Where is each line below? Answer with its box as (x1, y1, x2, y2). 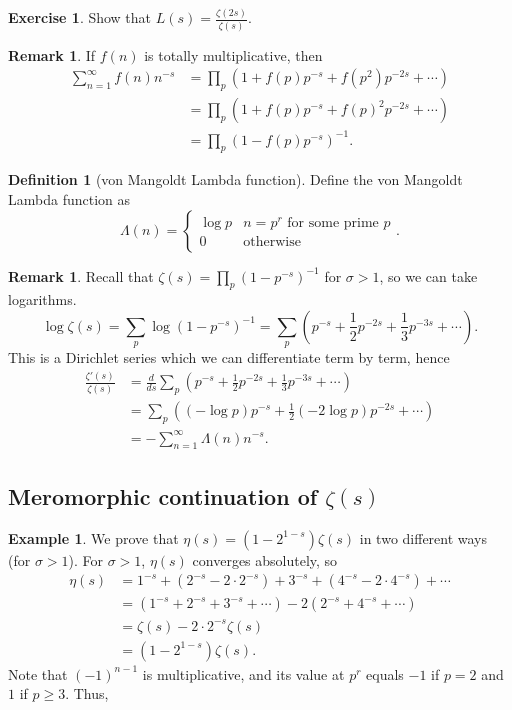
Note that (8, 663, 68, 684)
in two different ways (359, 527, 488, 548)
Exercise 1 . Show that (8, 7, 152, 28)
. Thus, (65, 683, 109, 704)
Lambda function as (8, 189, 131, 209)
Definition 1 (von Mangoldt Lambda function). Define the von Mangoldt (8, 169, 463, 190)
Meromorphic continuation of (8, 480, 318, 511)
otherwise (243, 234, 301, 249)
